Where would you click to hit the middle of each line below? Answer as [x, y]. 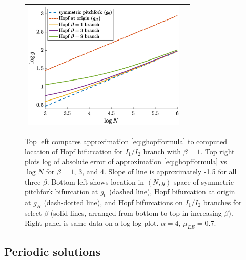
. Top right [218, 151]
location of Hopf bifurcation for [74, 151]
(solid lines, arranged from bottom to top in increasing [136, 213]
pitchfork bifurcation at [61, 192]
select [33, 213]
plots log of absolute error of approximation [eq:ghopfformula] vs [126, 161]
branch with [162, 151]
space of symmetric [204, 181]
